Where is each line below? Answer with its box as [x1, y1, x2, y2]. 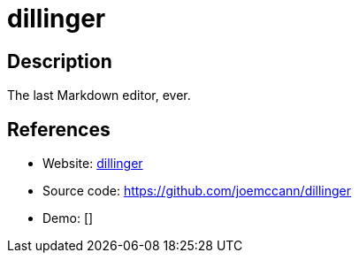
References [7, 118, 111, 141]
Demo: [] [42, 210, 94, 226]
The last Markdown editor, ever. [7, 88, 191, 103]
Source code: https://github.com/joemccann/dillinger [42, 183, 352, 199]
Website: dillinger [42, 156, 143, 172]
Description [7, 50, 112, 73]
